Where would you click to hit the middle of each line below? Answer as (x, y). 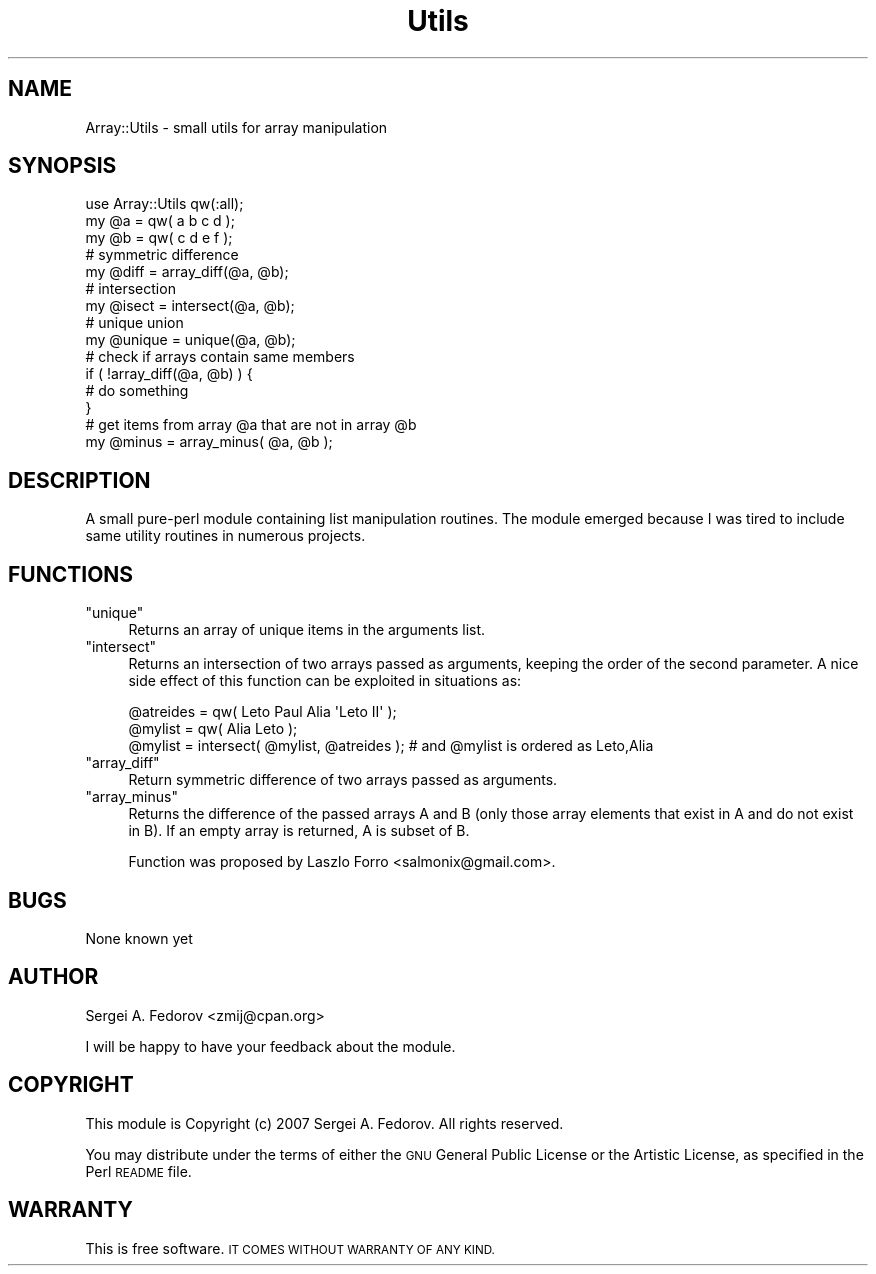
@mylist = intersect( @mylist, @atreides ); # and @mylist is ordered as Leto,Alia (391, 746)
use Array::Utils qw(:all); (164, 204)
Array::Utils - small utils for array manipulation (236, 127)
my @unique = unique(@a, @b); (190, 340)
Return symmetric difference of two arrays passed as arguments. (343, 780)
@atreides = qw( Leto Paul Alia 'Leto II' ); (262, 712)
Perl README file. (138, 1171)
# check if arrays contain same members (220, 357)
